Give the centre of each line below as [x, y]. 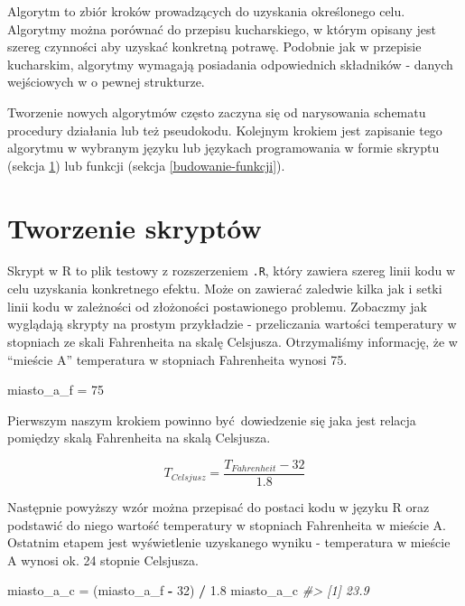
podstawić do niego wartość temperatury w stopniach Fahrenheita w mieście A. [227, 524]
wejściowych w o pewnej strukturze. [106, 82]
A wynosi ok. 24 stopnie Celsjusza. [103, 559]
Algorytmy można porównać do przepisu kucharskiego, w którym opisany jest [222, 28]
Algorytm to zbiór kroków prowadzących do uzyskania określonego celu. [206, 11]
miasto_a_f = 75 [56, 390]
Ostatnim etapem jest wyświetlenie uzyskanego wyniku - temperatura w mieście [229, 542]
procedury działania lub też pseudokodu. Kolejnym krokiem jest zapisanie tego [225, 130]
